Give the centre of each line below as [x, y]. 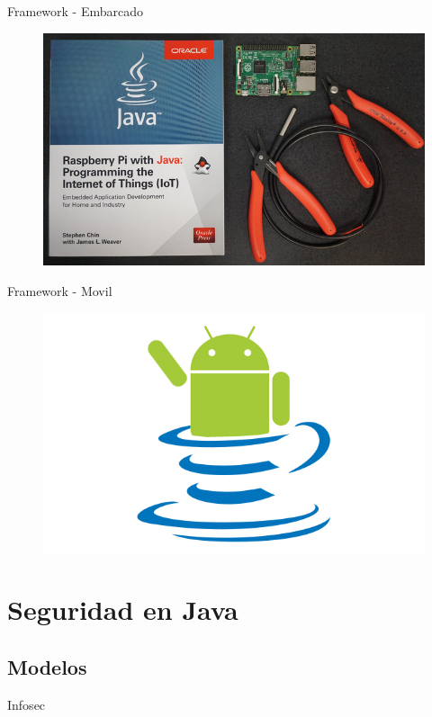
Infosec [27, 704]
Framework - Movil [60, 290]
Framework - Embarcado [76, 11]
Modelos [47, 667]
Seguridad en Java [123, 609]
